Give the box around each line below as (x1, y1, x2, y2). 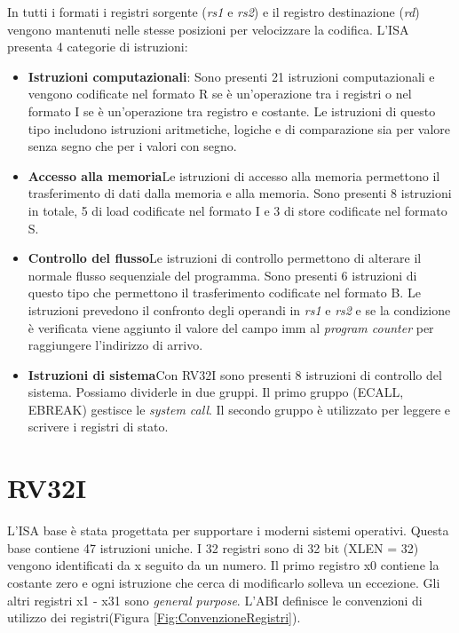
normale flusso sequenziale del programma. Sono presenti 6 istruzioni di (28, 265, 417, 284)
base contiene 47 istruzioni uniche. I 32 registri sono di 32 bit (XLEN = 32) (7, 538, 419, 557)
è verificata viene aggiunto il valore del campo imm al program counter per (28, 318, 434, 336)
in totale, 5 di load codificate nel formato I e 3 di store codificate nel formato (28, 201, 447, 219)
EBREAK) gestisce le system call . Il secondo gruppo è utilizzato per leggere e (28, 400, 450, 418)
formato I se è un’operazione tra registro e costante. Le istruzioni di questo (28, 101, 436, 120)
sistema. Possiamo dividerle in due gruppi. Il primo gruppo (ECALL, (28, 383, 404, 401)
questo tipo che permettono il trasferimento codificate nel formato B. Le (28, 283, 421, 302)
